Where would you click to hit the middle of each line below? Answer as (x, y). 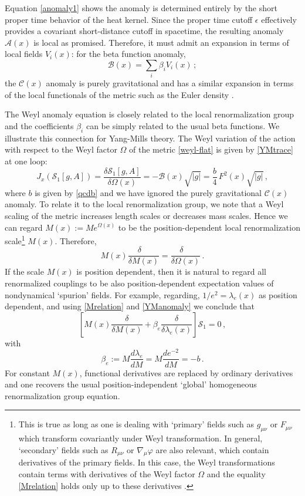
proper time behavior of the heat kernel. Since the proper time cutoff (129, 19)
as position (278, 294)
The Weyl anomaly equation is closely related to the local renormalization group (150, 114)
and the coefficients (39, 126)
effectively (279, 19)
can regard (24, 227)
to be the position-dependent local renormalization (209, 227)
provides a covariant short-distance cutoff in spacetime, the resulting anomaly (144, 31)
